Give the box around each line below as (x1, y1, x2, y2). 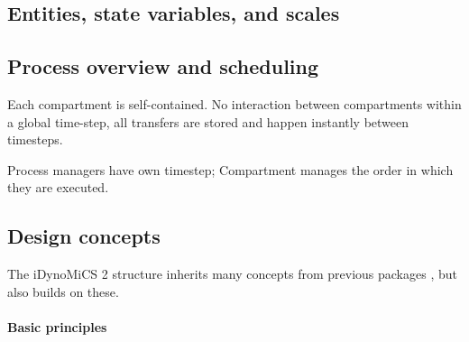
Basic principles (7, 317, 107, 336)
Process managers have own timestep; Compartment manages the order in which (7, 160, 454, 179)
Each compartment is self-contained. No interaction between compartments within (7, 94, 462, 113)
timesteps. (7, 130, 63, 149)
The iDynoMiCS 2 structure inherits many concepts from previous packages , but (7, 264, 457, 283)
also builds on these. (7, 282, 119, 300)
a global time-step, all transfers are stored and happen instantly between (7, 112, 409, 131)
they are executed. (7, 178, 109, 197)
